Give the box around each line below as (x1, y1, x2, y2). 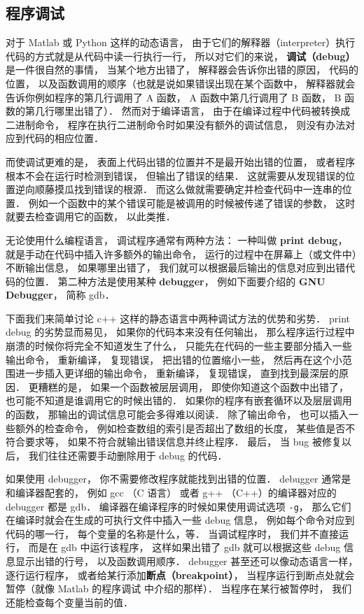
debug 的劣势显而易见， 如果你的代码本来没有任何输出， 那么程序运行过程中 (6, 324, 355, 339)
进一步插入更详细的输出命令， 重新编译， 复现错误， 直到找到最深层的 (15, 366, 339, 380)
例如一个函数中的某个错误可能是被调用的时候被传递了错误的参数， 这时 (28, 195, 356, 210)
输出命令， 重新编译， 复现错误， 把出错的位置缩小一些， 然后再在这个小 (6, 352, 342, 366)
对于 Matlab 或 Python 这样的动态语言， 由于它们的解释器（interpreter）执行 (6, 35, 356, 50)
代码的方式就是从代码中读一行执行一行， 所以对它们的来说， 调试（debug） (6, 48, 356, 63)
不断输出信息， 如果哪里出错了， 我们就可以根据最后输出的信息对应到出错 (6, 260, 346, 275)
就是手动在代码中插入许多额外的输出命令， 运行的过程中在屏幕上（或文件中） (6, 246, 357, 261)
